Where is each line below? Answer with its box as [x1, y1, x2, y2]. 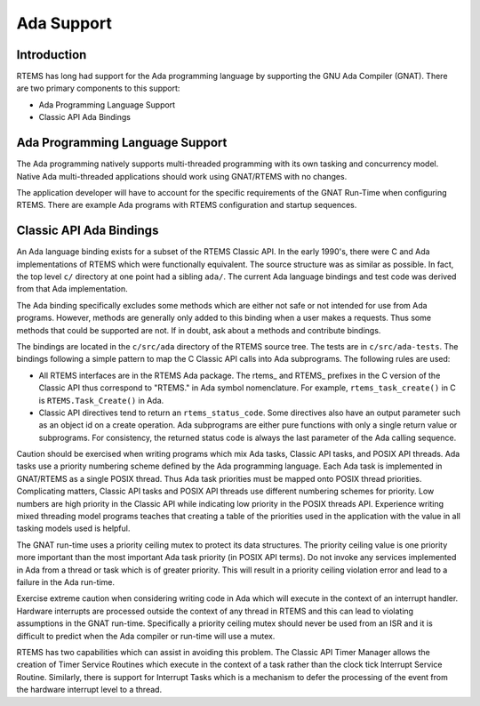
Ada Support [16, 13, 113, 33]
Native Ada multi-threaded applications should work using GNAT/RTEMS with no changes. [16, 171, 348, 181]
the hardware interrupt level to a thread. [16, 685, 163, 695]
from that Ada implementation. [16, 284, 128, 294]
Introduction [16, 47, 87, 62]
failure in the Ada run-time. [16, 576, 116, 587]
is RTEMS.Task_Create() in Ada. [38, 395, 164, 405]
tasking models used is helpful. [16, 523, 131, 534]
